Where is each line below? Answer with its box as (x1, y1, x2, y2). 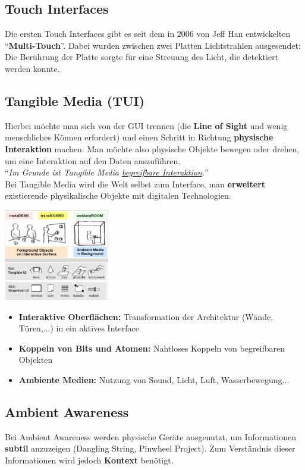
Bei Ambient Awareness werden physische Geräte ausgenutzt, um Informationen (5, 430, 297, 443)
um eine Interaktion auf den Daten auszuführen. (5, 154, 181, 167)
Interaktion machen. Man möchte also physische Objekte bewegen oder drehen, (5, 142, 300, 155)
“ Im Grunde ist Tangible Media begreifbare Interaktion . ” (5, 166, 209, 178)
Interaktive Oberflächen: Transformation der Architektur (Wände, (18, 310, 273, 322)
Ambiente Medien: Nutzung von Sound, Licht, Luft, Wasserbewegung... (18, 374, 290, 386)
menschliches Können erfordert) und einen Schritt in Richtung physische (5, 131, 273, 143)
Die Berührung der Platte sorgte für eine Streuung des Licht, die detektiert (5, 51, 279, 63)
